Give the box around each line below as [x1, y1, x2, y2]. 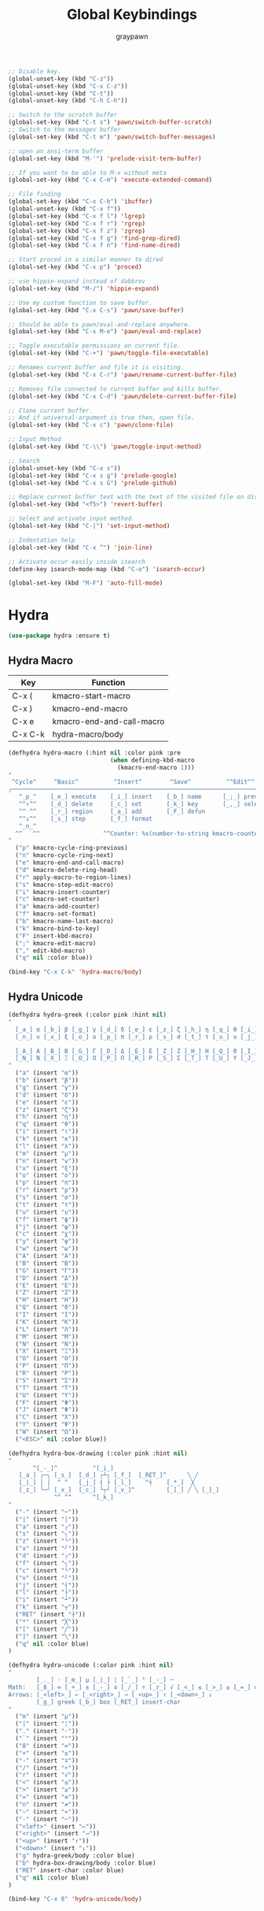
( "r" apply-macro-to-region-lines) [15, 873, 132, 881]
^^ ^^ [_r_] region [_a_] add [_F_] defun [18, 807, 206, 815]
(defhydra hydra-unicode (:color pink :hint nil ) [8, 1661, 174, 1669]
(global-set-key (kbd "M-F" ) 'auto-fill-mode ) [8, 579, 163, 588]
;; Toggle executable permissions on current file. [8, 342, 181, 350]
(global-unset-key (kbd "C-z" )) [8, 75, 114, 83]
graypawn [115, 32, 148, 41]
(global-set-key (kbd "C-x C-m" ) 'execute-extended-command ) [8, 176, 213, 184]
